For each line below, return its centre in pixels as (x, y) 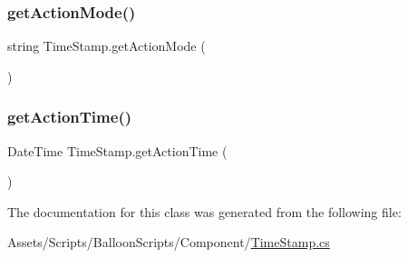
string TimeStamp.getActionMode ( (107, 46)
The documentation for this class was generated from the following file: (204, 211)
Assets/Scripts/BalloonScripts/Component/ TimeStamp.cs (169, 242)
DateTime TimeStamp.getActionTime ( (117, 150)
